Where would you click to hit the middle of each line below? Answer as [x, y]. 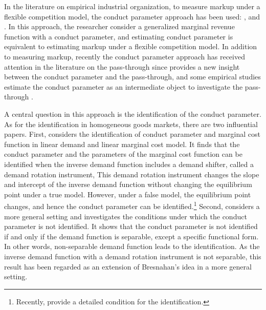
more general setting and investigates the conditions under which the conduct [126, 216]
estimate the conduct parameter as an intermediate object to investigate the [124, 86]
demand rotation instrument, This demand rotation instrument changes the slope [132, 174]
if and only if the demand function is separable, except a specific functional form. [131, 236]
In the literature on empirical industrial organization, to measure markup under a [132, 6]
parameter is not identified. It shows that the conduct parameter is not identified [131, 226]
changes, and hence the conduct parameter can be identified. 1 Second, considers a [132, 205]
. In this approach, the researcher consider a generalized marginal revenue [119, 26]
